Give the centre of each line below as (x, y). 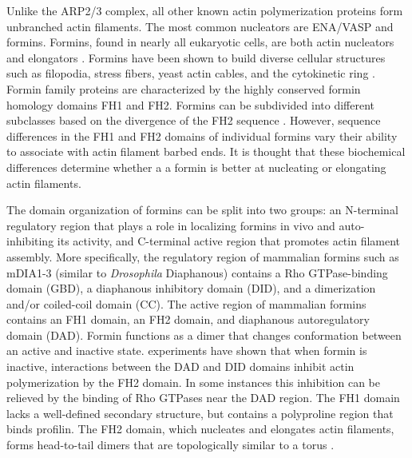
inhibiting (30, 241)
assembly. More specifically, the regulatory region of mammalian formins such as (203, 256)
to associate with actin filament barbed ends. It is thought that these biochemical (206, 151)
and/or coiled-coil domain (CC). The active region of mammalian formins (186, 303)
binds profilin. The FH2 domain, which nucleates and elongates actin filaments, (200, 429)
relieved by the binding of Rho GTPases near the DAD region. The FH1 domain (203, 398)
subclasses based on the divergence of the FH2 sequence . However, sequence (194, 120)
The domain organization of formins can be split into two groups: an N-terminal (202, 210)
